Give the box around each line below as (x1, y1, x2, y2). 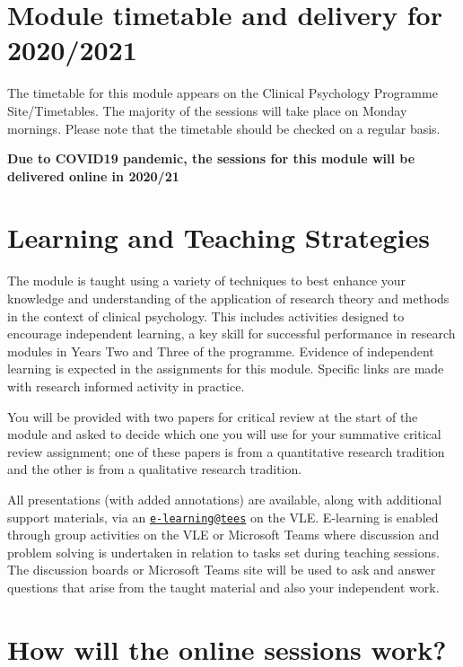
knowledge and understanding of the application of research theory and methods (7, 289, 450, 307)
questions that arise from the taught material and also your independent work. (7, 577, 440, 596)
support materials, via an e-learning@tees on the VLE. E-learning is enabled (7, 507, 439, 526)
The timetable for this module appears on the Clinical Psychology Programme (7, 83, 438, 102)
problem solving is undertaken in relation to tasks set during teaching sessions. (7, 542, 440, 561)
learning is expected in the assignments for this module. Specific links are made (7, 359, 444, 378)
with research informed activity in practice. (7, 376, 245, 395)
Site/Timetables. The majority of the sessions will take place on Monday (7, 101, 407, 119)
